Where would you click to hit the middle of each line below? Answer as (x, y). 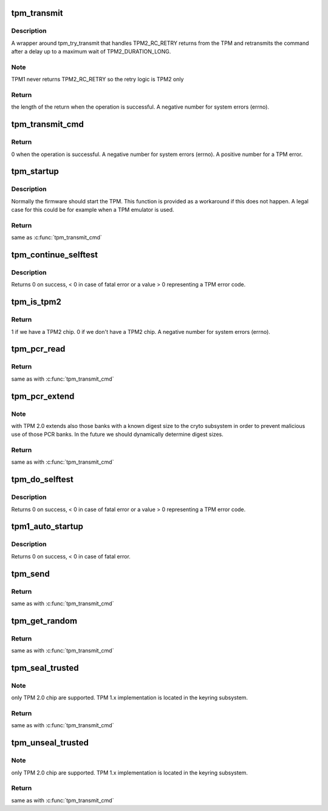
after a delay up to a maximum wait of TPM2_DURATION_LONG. (91, 52)
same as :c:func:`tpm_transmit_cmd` (57, 237)
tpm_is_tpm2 (36, 302)
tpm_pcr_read (38, 349)
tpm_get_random (44, 621)
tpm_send (30, 574)
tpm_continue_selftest (55, 255)
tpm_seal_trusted (45, 668)
